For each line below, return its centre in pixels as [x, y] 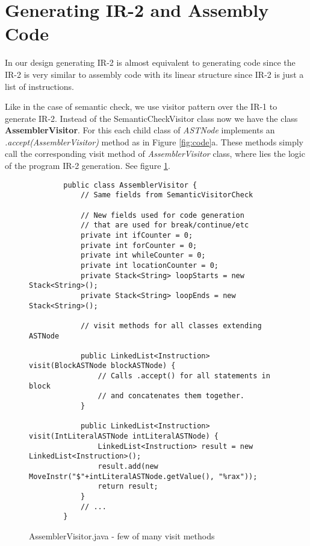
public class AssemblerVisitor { [130, 185]
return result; [128, 487]
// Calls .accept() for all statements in [184, 376]
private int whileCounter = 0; [143, 256]
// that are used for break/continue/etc [165, 225]
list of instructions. [40, 86]
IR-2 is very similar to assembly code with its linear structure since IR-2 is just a [154, 74]
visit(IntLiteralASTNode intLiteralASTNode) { [124, 436]
